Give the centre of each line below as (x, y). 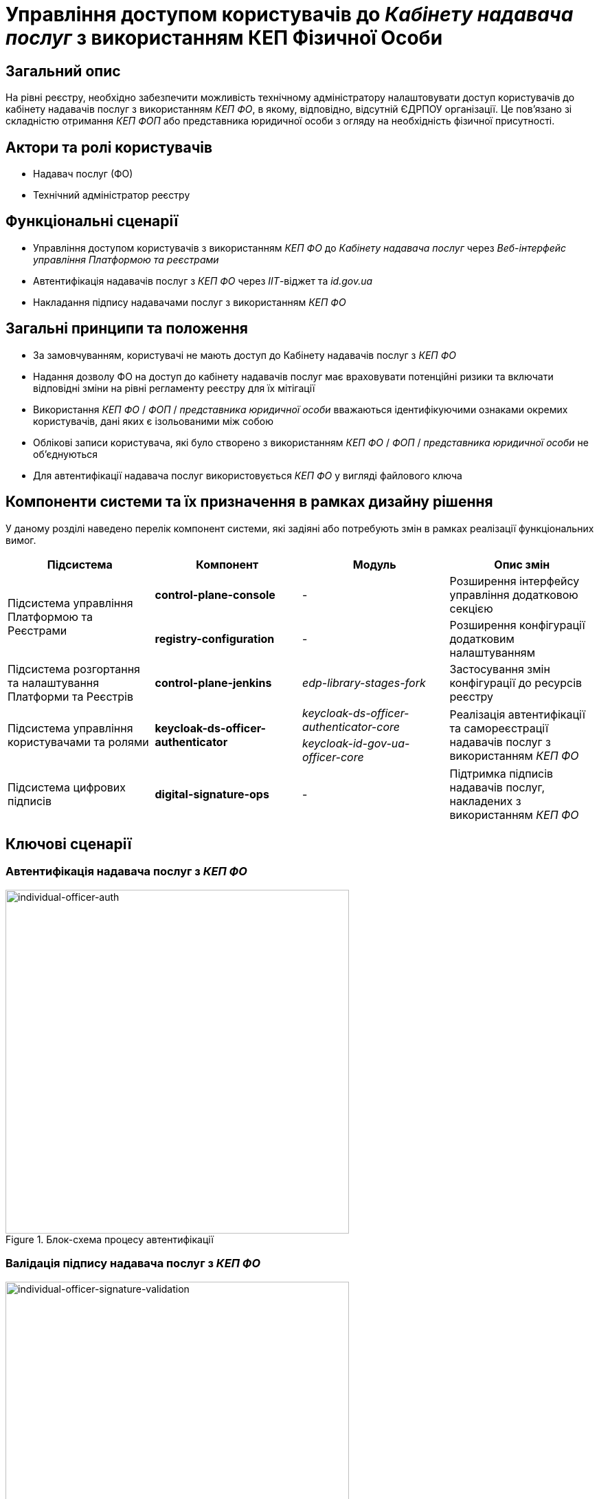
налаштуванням (492, 652)
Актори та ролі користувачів (109, 147)
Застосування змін (500, 669)
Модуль (374, 564)
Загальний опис (63, 71)
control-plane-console (215, 594)
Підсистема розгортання (74, 669)
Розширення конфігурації (517, 625)
